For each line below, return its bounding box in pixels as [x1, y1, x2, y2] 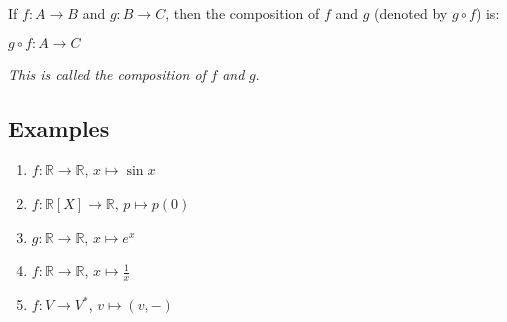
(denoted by [374, 3, 448, 23]
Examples [8, 112, 110, 143]
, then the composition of [165, 3, 320, 23]
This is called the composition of [8, 63, 206, 84]
